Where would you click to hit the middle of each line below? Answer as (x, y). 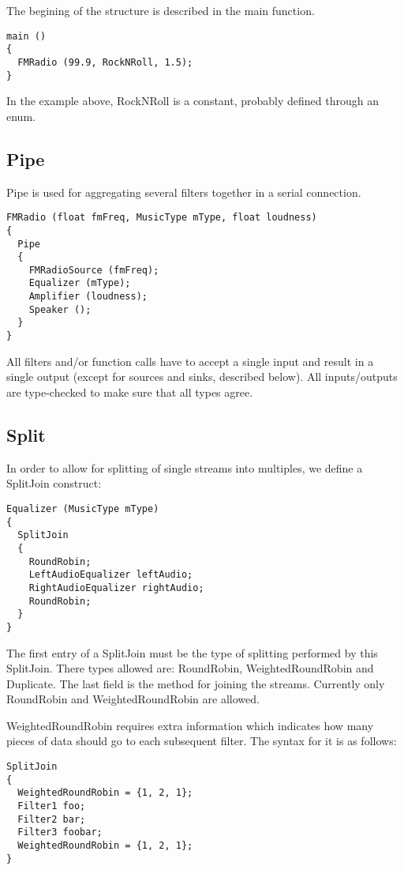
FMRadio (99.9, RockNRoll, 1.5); (105, 62)
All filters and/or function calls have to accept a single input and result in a (190, 361)
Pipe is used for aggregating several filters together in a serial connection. (184, 192)
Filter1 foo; (52, 806)
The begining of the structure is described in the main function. (161, 10)
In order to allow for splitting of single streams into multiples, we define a (185, 467)
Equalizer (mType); (80, 283)
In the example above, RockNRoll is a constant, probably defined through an (193, 101)
